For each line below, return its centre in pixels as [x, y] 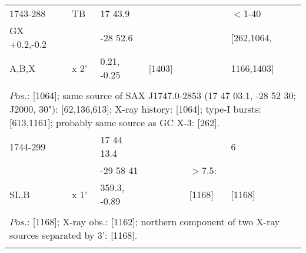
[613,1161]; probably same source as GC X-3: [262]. [114, 122]
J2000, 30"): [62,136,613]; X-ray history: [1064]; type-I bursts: [135, 109]
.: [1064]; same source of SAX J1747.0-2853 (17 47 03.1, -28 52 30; [160, 95]
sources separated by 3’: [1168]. [74, 235]
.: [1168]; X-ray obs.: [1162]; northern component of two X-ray [152, 221]
